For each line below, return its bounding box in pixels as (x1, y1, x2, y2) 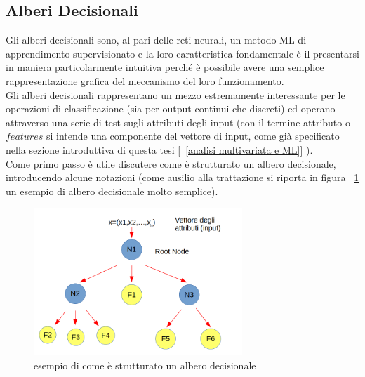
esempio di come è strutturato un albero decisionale (34, 357, 256, 372)
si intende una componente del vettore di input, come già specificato (46, 128, 340, 143)
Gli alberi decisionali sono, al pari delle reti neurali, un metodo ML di (6, 32, 307, 47)
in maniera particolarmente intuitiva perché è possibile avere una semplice (6, 60, 324, 74)
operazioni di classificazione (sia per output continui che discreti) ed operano (6, 101, 336, 116)
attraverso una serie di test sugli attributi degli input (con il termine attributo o (6, 114, 350, 129)
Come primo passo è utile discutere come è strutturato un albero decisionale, (6, 156, 336, 171)
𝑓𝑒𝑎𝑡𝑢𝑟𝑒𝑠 (6, 132, 44, 143)
